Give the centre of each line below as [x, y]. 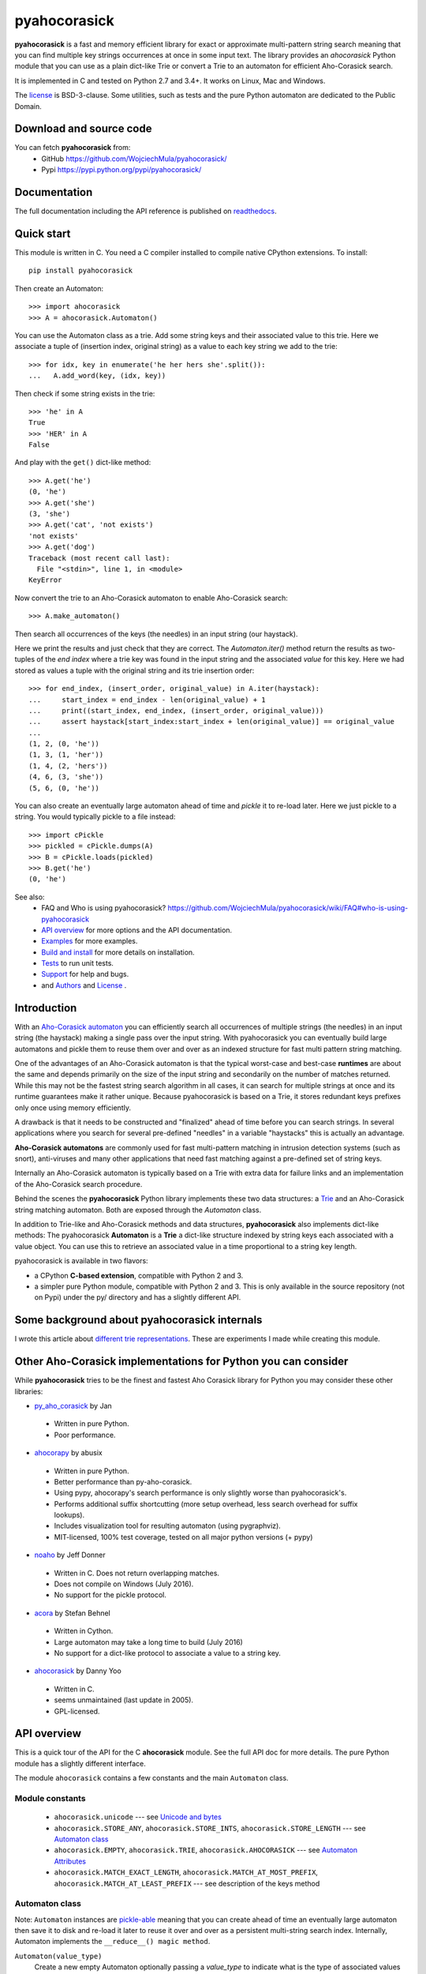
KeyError [45, 580]
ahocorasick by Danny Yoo [78, 1671]
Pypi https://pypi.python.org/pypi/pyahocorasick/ [121, 170]
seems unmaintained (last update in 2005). [123, 1700]
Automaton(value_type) [58, 1956]
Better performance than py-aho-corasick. [123, 1481]
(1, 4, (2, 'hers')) [68, 766]
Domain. [28, 106]
